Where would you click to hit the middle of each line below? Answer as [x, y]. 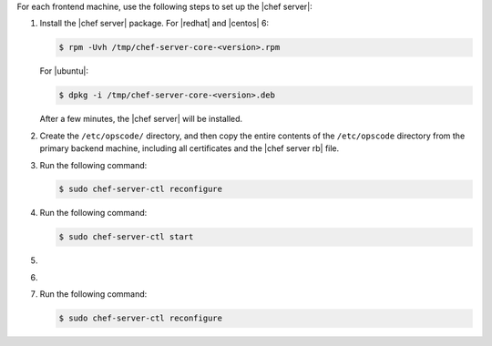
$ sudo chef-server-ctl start [126, 237]
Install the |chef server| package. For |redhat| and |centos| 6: [154, 24]
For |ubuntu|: [64, 71]
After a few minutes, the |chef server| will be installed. [141, 119]
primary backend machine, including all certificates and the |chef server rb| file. [190, 148]
